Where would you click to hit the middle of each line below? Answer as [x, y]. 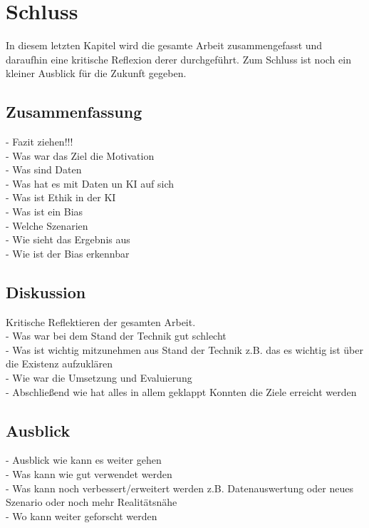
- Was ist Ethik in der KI [61, 197]
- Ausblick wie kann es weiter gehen [84, 460]
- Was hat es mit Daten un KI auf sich [90, 183]
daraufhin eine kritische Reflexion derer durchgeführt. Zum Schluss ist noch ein [178, 59]
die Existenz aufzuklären [59, 364]
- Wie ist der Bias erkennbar [68, 253]
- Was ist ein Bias [45, 212]
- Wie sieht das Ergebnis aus [68, 239]
